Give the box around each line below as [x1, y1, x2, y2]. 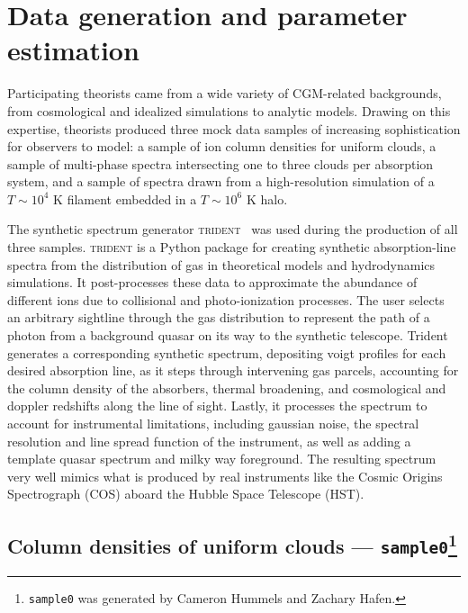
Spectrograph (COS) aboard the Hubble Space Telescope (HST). [7, 484, 364, 503]
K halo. [246, 189, 288, 208]
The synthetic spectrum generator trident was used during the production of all [7, 220, 458, 239]
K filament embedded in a [53, 189, 197, 208]
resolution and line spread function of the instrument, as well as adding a [7, 431, 411, 450]
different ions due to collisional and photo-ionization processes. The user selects [7, 290, 445, 309]
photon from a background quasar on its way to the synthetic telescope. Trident [7, 326, 448, 345]
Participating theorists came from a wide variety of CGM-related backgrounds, [7, 84, 442, 103]
